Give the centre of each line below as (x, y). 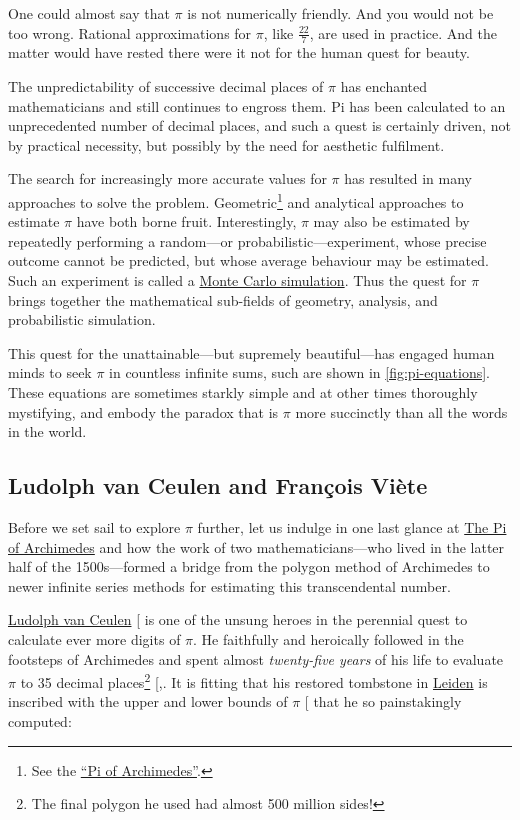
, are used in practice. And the (403, 32)
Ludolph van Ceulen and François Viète (218, 485)
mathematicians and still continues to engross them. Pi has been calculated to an (257, 105)
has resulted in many (408, 178)
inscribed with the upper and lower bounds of (148, 701)
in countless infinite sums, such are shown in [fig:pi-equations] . (300, 372)
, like (278, 32)
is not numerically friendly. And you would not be (340, 13)
